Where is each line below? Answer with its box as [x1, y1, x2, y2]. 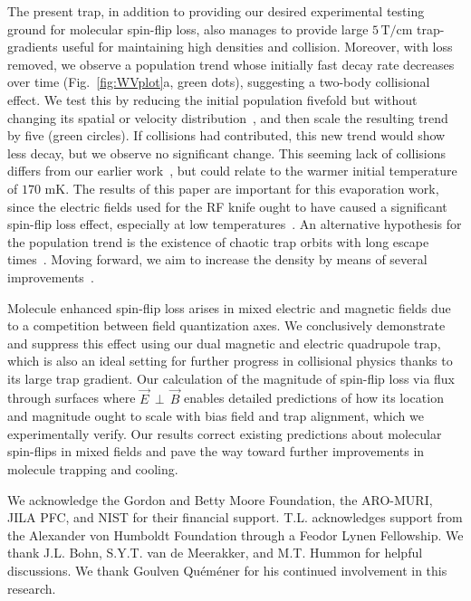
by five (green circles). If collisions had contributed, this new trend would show [7, 126, 446, 145]
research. [7, 578, 56, 597]
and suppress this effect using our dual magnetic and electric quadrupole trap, [7, 333, 441, 352]
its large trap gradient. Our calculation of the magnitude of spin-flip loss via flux [7, 368, 456, 387]
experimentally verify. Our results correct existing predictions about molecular [7, 424, 442, 443]
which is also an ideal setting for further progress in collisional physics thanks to [7, 351, 453, 370]
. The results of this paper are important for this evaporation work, [65, 178, 439, 197]
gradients [7, 37, 58, 56]
